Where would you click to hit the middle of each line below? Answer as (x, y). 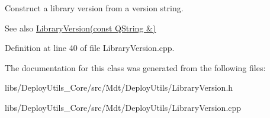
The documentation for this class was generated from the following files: (135, 67)
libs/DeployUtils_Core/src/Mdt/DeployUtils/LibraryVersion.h (119, 87)
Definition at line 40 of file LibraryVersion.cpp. (90, 48)
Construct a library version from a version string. (94, 8)
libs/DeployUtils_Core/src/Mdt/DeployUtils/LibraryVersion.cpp (123, 107)
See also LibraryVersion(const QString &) (81, 28)
